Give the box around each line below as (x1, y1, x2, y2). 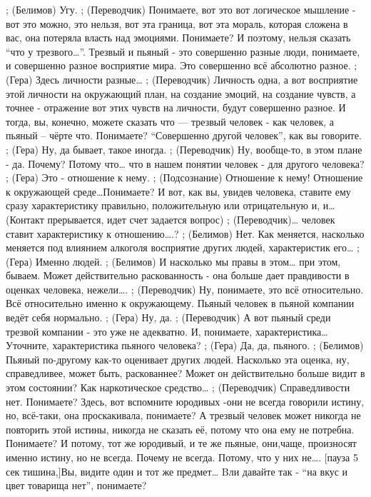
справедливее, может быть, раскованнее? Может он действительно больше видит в (6, 366, 365, 381)
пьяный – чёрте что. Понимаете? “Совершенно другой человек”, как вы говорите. (6, 128, 362, 143)
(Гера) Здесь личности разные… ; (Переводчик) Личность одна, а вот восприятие (6, 71, 358, 86)
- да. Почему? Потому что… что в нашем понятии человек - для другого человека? (6, 156, 365, 171)
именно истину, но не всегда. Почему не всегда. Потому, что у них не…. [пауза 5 (6, 450, 358, 464)
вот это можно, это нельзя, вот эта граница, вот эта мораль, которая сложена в (6, 16, 348, 31)
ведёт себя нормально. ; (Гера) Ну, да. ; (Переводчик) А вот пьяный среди (6, 310, 331, 325)
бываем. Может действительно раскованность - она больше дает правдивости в (6, 268, 350, 283)
